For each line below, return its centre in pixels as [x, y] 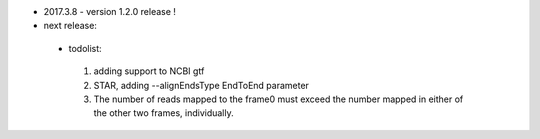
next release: [70, 26]
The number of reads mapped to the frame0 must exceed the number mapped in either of [278, 99]
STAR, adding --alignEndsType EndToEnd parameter [201, 85]
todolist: [85, 48]
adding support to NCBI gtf [149, 71]
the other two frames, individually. [163, 113]
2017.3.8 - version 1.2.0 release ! [110, 11]
